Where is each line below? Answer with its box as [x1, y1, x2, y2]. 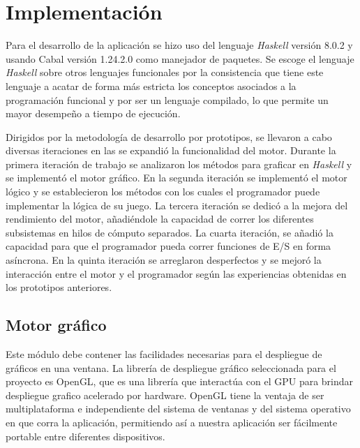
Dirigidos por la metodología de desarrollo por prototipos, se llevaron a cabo [6, 129, 332, 144]
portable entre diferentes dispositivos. [6, 428, 165, 443]
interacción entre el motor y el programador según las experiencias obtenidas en [6, 266, 347, 281]
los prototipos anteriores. [6, 280, 112, 294]
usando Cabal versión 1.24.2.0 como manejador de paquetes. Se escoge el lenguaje [6, 51, 354, 66]
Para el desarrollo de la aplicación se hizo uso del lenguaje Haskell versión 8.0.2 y [6, 38, 353, 52]
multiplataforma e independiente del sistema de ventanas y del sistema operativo [6, 401, 351, 416]
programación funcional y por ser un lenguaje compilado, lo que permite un [6, 92, 329, 107]
